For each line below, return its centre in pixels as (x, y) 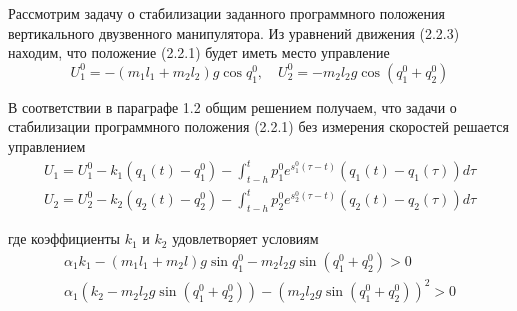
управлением (47, 145)
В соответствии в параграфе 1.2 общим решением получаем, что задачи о (232, 106)
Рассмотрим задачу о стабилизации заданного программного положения (226, 13)
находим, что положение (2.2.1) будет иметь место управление (199, 52)
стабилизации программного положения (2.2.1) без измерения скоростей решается (258, 126)
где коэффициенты (64, 238)
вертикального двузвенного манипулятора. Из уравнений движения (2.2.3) (234, 32)
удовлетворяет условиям (245, 238)
